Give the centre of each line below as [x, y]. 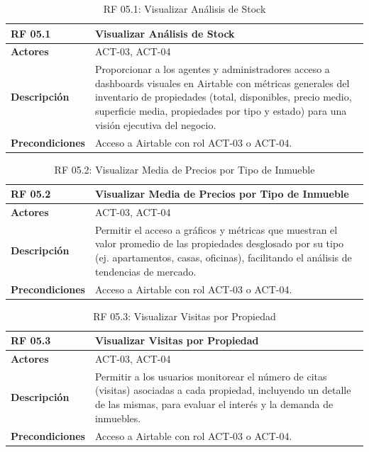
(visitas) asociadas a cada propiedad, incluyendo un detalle [223, 390]
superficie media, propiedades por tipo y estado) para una [221, 111]
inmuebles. [118, 418]
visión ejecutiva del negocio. [155, 124]
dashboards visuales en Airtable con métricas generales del [222, 83]
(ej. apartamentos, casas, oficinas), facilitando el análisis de [223, 258]
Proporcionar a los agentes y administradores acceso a [212, 69]
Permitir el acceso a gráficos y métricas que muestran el [216, 229]
